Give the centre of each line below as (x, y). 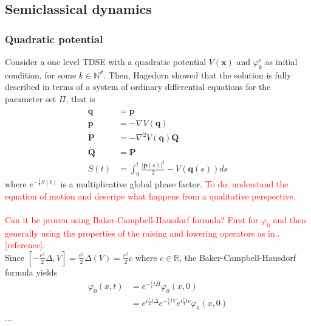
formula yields (31, 272)
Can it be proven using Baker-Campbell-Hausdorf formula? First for (132, 219)
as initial (281, 61)
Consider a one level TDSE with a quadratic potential (106, 61)
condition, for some (41, 75)
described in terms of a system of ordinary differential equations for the (138, 87)
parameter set (31, 98)
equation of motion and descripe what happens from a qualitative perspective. (150, 196)
